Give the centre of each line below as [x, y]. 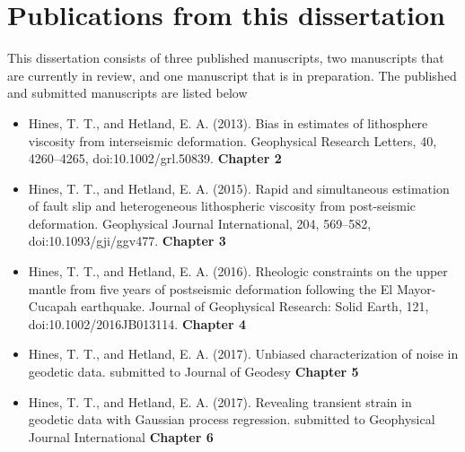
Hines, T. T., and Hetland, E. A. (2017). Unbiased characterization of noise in [243, 354]
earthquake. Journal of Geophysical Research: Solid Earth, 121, [255, 306]
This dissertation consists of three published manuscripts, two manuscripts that [226, 58]
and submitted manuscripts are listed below [127, 93]
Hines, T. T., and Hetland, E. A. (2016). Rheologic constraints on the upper [238, 271]
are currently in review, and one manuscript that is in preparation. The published [232, 75]
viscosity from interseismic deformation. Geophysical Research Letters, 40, [232, 140]
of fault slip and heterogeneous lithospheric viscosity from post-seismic [222, 206]
